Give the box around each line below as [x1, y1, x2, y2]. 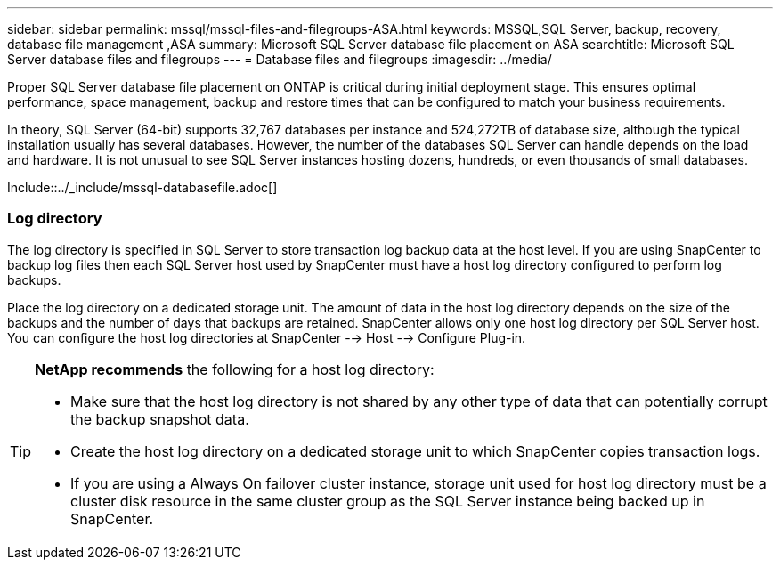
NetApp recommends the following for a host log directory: [35, 360, 435, 378]
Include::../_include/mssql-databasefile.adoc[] [7, 180, 278, 195]
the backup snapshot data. [70, 409, 249, 428]
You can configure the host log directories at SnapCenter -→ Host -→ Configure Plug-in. [7, 329, 526, 345]
